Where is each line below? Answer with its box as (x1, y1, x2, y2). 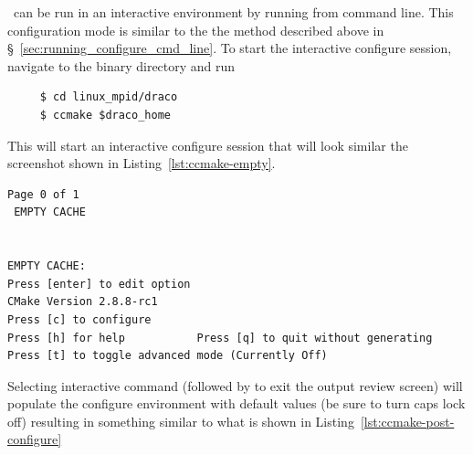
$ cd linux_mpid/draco (39, 90, 178, 104)
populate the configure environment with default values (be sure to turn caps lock (7, 394, 466, 413)
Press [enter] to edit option (7, 277, 191, 291)
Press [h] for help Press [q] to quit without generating (7, 331, 433, 344)
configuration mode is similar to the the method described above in (7, 20, 384, 39)
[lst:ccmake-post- (360, 411, 455, 430)
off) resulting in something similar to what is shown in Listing (7, 411, 354, 430)
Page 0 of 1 (7, 187, 79, 201)
